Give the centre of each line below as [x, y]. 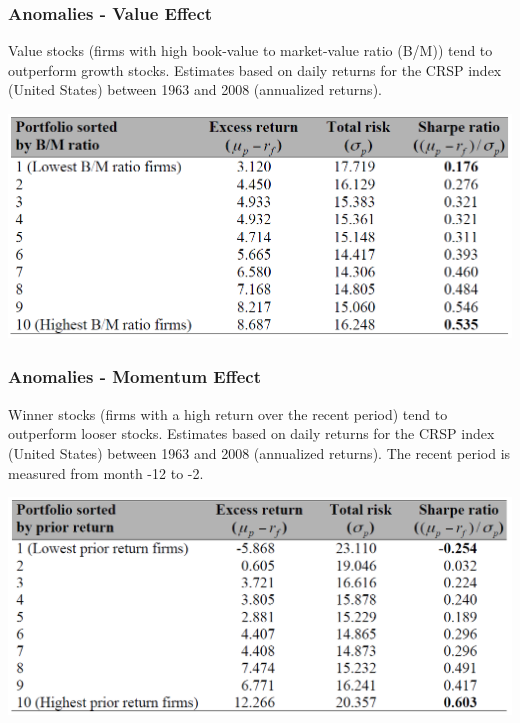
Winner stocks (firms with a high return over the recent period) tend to [228, 413]
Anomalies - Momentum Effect [135, 376]
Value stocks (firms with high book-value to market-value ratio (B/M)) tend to [250, 50]
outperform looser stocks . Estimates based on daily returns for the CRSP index [251, 433]
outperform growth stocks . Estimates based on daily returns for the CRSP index [255, 69]
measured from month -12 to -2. [106, 472]
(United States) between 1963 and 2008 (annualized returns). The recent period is [259, 452]
